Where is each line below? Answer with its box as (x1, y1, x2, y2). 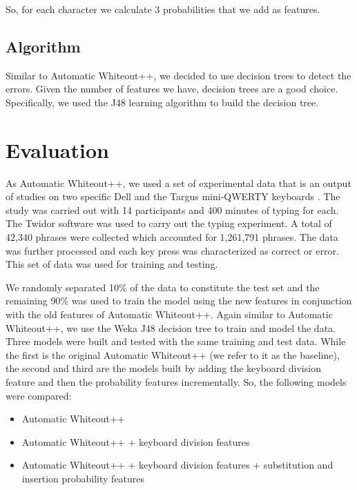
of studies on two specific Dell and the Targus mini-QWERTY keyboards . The (6, 189, 340, 204)
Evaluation (6, 135, 109, 164)
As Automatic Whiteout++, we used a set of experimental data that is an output (6, 175, 351, 190)
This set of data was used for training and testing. (6, 257, 218, 271)
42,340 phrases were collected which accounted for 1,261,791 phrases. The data (6, 230, 338, 244)
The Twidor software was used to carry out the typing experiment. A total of (6, 216, 332, 231)
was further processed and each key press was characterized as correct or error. (6, 243, 339, 257)
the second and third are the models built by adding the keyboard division (6, 361, 321, 375)
